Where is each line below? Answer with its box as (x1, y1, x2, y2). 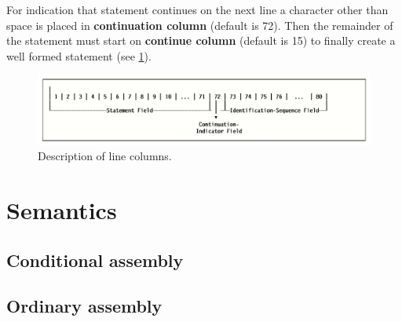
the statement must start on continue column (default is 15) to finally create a (6, 32, 396, 49)
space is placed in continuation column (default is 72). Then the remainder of (6, 16, 393, 33)
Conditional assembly (6, 247, 184, 272)
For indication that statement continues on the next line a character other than (6, 2, 389, 17)
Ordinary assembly (6, 294, 163, 318)
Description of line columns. (38, 148, 172, 164)
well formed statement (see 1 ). (6, 47, 152, 64)
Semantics (6, 193, 117, 225)
